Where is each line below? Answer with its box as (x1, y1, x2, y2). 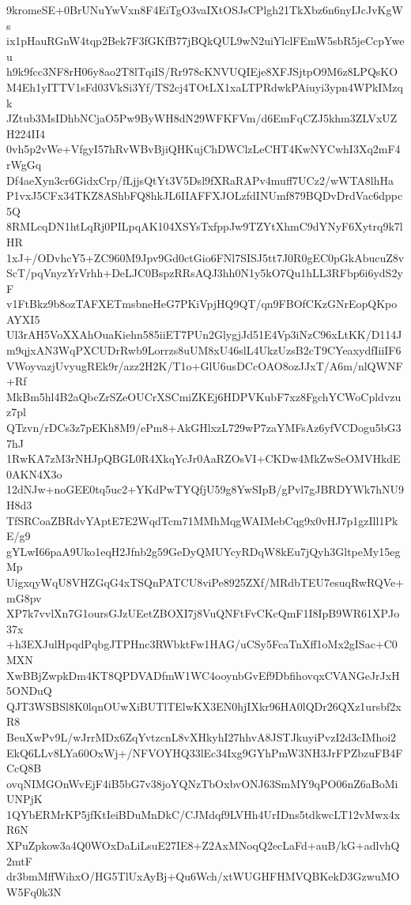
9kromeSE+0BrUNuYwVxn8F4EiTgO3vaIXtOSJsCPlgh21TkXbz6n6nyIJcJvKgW (6, 2, 403, 17)
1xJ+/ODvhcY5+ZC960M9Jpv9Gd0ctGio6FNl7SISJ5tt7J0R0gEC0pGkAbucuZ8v (6, 249, 405, 265)
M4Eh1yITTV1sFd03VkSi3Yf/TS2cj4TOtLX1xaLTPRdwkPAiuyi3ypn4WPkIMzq (6, 78, 403, 95)
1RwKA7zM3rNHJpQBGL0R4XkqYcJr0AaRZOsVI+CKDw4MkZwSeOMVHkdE (6, 450, 401, 467)
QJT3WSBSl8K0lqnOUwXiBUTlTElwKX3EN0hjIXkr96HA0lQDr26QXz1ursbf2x (6, 697, 402, 714)
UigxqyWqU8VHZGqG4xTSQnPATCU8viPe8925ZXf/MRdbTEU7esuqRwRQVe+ (6, 573, 405, 590)
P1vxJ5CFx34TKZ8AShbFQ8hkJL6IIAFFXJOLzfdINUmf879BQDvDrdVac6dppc (6, 187, 403, 204)
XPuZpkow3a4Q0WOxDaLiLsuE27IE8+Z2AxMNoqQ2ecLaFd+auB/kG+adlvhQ (6, 837, 400, 854)
